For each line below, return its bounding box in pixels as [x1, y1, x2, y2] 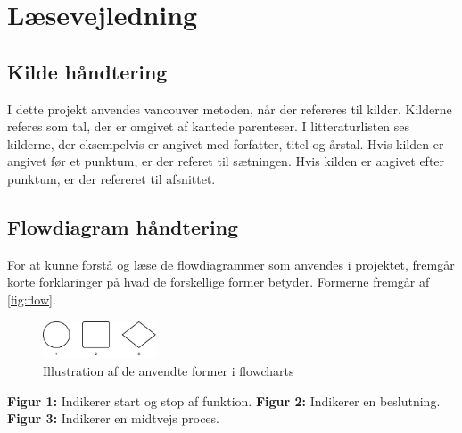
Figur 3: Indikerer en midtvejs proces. [7, 409, 219, 428]
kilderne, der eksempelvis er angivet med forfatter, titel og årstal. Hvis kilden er [7, 134, 444, 153]
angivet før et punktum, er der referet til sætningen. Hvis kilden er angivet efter [7, 152, 445, 171]
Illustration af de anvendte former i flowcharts [43, 362, 294, 380]
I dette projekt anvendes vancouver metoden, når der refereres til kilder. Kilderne [7, 99, 452, 118]
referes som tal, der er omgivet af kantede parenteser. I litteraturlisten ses [7, 117, 410, 136]
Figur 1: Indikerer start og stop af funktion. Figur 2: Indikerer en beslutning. [7, 391, 441, 410]
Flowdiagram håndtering [7, 212, 239, 240]
